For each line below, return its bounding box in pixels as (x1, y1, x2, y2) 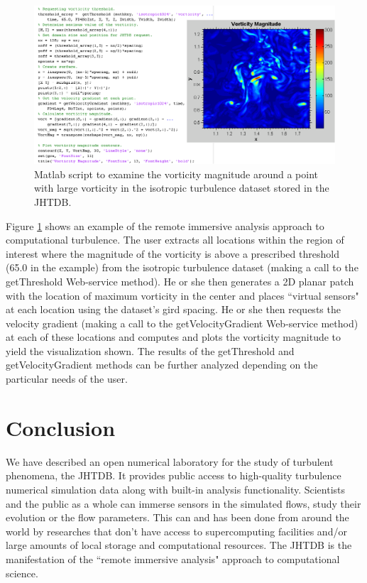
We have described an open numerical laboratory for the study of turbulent (6, 454, 334, 469)
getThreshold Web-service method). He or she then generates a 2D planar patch (6, 273, 354, 288)
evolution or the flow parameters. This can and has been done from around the (6, 510, 349, 525)
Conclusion (6, 413, 116, 442)
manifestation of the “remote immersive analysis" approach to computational (6, 551, 340, 566)
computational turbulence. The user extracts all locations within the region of (6, 232, 344, 247)
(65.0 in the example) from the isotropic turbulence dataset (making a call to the (6, 260, 358, 275)
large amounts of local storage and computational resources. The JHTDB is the (6, 538, 352, 552)
